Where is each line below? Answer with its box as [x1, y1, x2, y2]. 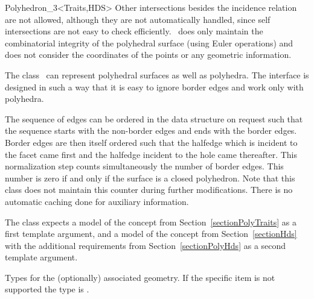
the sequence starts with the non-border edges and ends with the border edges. [5, 124, 297, 137]
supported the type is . [5, 283, 89, 295]
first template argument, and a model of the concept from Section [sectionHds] [5, 227, 297, 240]
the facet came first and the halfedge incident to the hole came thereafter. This [5, 148, 298, 160]
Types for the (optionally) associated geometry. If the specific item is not [5, 271, 275, 283]
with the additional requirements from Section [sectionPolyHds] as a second [5, 239, 286, 251]
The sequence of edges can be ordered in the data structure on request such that [5, 112, 303, 125]
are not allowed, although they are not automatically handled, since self [5, 13, 271, 25]
